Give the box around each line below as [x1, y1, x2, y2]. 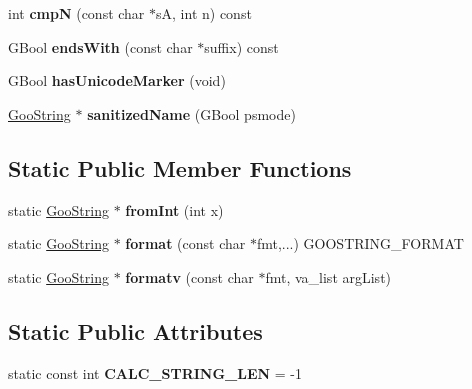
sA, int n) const [156, 3, 252, 23]
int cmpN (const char [8, 3, 145, 23]
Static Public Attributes [8, 315, 263, 346]
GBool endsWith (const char [8, 36, 193, 57]
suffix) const [204, 36, 279, 57]
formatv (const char [125, 266, 254, 287]
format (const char [125, 233, 246, 254]
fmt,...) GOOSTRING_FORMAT [256, 233, 464, 254]
